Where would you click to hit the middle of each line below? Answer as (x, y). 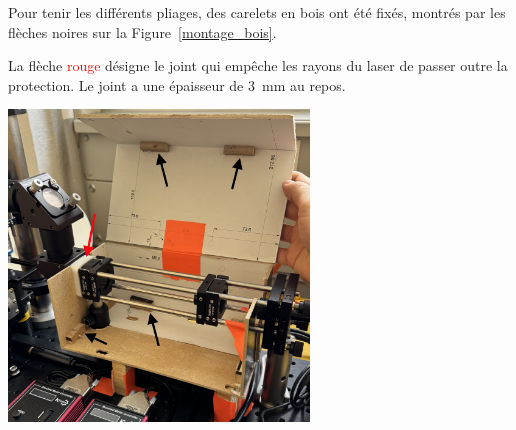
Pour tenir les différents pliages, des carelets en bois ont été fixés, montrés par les (257, 12)
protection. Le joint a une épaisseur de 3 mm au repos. (177, 84)
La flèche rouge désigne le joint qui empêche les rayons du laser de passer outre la (258, 65)
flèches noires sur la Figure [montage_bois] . (142, 31)
